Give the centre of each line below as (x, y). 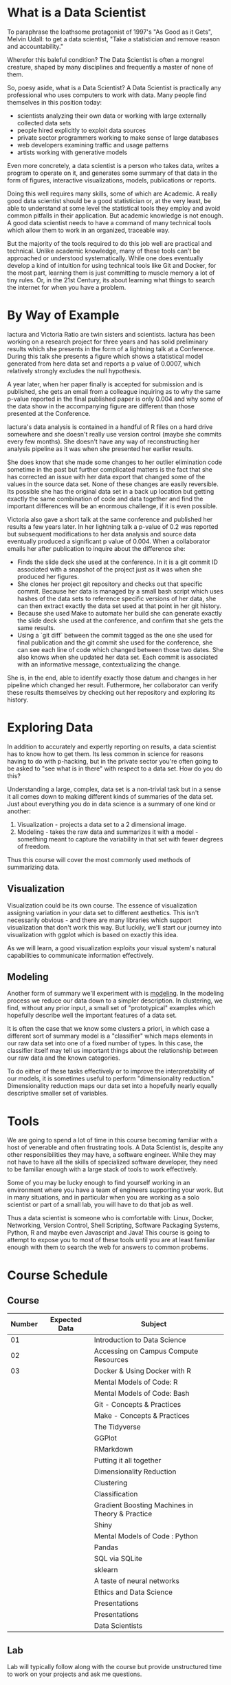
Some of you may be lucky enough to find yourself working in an (99, 1183)
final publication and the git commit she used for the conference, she (115, 642)
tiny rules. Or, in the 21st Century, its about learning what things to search (111, 280)
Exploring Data (50, 728)
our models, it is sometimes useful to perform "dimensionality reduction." (111, 1078)
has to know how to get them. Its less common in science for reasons (106, 754)
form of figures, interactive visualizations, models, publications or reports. (112, 180)
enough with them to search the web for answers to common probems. (108, 1247)
